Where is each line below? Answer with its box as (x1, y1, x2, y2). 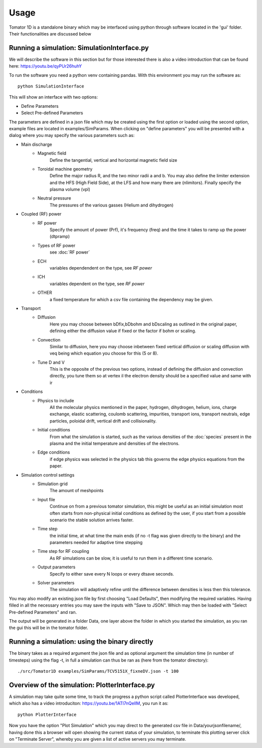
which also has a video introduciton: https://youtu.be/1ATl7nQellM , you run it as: (9, 700, 168, 706)
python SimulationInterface (17, 84, 84, 89)
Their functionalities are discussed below (9, 31, 92, 36)
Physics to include (37, 397, 74, 403)
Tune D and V (37, 359, 65, 365)
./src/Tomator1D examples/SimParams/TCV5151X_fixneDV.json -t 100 (17, 668, 179, 674)
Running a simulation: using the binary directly (9, 638, 154, 646)
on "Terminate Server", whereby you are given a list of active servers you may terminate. (9, 736, 186, 742)
